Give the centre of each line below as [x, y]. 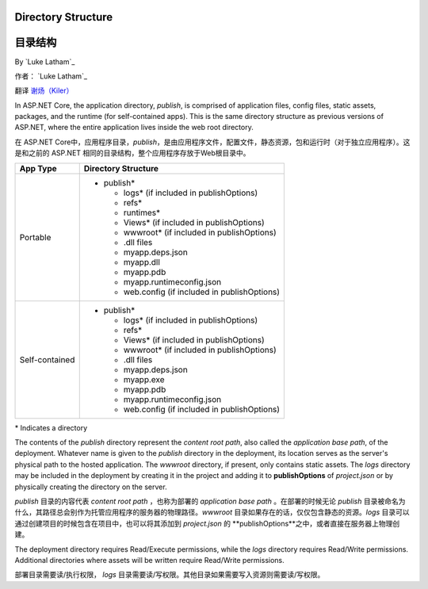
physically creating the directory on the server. [91, 487]
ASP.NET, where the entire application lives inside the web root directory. [134, 128]
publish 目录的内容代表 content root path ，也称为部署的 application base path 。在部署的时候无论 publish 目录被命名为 [210, 501]
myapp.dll [141, 262]
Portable [35, 237]
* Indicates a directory [51, 427]
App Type [38, 168]
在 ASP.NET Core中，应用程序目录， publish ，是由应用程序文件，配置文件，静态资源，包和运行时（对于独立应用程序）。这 [212, 142]
